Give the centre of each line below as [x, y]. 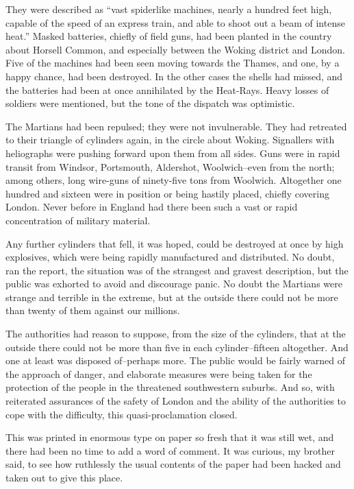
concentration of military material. [78, 220]
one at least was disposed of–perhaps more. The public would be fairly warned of [175, 360]
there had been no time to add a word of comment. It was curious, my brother [170, 450]
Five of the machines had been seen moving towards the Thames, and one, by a [173, 63]
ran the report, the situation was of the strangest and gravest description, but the [177, 270]
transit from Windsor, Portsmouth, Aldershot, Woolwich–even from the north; [170, 166]
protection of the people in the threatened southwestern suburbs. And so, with [170, 387]
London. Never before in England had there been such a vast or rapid [152, 207]
